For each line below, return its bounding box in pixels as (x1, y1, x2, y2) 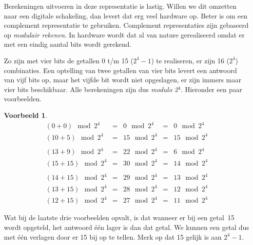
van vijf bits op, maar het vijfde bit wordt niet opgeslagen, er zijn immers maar (4, 75, 241, 85)
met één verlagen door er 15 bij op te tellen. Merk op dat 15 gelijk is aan (4, 231, 222, 242)
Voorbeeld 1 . (4, 110, 47, 120)
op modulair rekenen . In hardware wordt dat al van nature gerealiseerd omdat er (4, 29, 245, 39)
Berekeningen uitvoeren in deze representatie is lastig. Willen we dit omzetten (4, 1, 236, 11)
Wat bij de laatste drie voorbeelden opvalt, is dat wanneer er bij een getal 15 (4, 212, 234, 223)
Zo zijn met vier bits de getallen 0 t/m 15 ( (4, 55, 134, 65)
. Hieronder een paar (180, 84, 242, 94)
